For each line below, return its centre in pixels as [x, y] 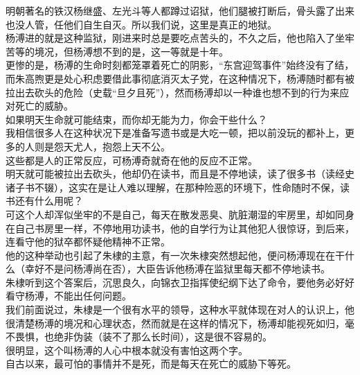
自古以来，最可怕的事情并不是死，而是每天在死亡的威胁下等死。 [151, 364]
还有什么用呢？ [49, 201]
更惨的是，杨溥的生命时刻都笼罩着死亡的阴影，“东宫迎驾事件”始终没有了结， [180, 65]
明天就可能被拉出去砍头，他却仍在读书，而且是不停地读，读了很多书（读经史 [180, 174]
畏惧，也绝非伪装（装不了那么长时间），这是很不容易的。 [143, 337]
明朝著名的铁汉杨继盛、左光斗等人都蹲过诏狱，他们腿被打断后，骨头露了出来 [180, 10]
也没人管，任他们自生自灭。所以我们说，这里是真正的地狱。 [141, 24]
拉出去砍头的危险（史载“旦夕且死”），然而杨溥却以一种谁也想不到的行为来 [173, 92]
